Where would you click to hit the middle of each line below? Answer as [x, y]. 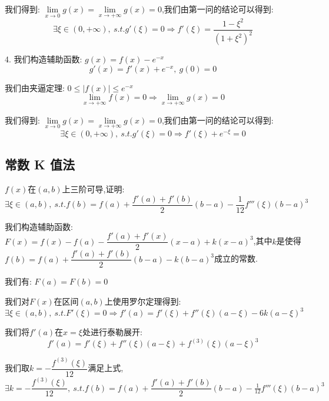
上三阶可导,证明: [93, 189]
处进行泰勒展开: [112, 332]
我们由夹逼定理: [35, 87]
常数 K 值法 [40, 164]
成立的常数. [236, 258]
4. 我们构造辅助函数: [44, 59]
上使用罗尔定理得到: [143, 301]
